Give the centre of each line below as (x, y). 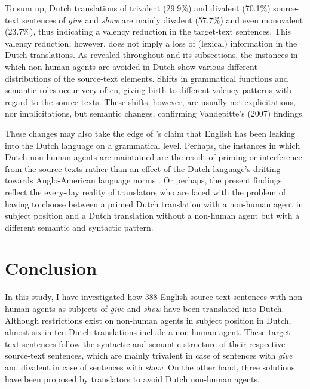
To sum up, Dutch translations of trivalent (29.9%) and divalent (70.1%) (138, 8)
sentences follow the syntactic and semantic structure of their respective (154, 343)
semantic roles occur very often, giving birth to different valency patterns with (148, 90)
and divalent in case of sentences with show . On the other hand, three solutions (150, 367)
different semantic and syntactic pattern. (79, 227)
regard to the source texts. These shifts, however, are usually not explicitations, (150, 101)
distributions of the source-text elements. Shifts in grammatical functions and (147, 78)
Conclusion (51, 268)
